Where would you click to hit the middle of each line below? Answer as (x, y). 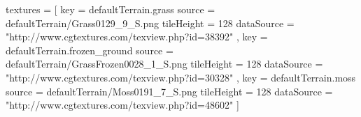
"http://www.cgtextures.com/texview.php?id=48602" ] (122, 105)
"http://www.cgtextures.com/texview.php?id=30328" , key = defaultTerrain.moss (181, 77)
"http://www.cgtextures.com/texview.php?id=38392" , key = (137, 37)
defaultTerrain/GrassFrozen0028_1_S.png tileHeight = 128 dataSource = (164, 64)
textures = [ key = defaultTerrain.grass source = (111, 9)
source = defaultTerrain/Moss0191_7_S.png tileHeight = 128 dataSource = (169, 91)
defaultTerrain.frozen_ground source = (90, 50)
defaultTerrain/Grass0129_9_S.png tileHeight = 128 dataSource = (150, 23)
